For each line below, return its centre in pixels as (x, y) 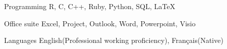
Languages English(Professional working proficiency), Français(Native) (114, 40)
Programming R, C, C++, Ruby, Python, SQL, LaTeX (90, 6)
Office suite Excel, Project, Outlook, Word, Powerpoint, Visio (100, 23)
